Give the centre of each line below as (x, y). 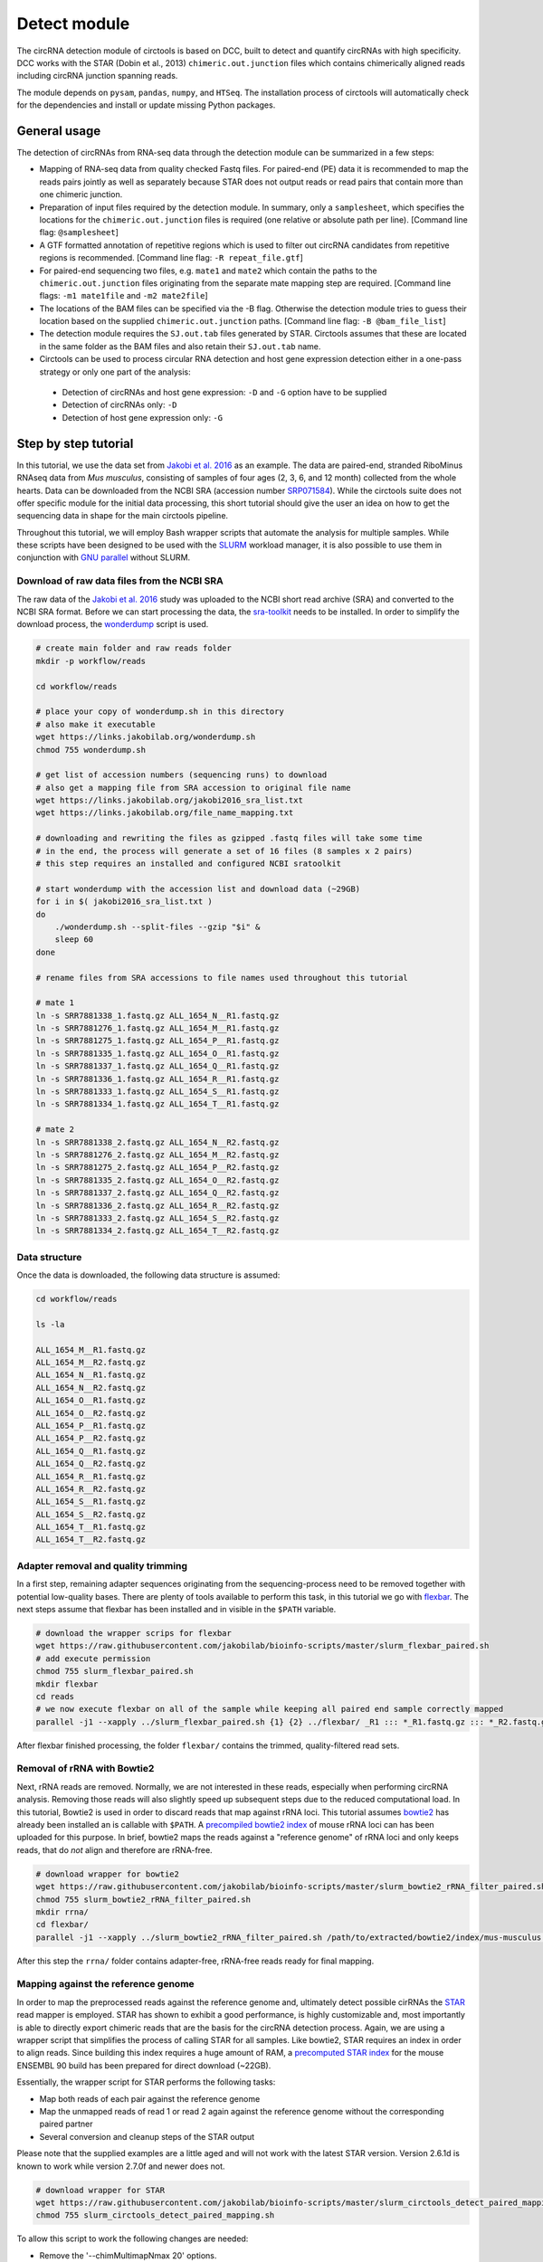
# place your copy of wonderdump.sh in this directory (160, 712)
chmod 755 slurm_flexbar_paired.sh (114, 1671)
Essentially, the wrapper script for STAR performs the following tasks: (146, 2082)
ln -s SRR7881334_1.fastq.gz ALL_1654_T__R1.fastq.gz (157, 1104)
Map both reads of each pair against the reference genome (150, 2098)
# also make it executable (95, 724)
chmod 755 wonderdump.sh (91, 750)
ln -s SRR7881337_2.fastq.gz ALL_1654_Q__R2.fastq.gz (157, 1193)
